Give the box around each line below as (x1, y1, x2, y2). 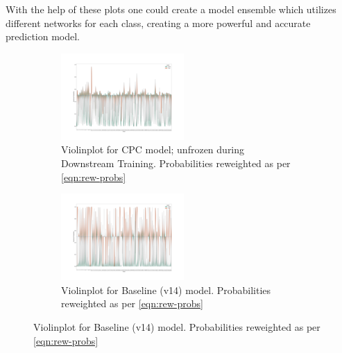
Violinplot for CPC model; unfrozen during (61, 142, 245, 157)
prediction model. (6, 29, 80, 44)
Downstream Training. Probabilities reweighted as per (61, 155, 291, 170)
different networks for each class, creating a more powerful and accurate (6, 15, 311, 30)
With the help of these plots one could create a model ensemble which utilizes (6, 2, 336, 16)
